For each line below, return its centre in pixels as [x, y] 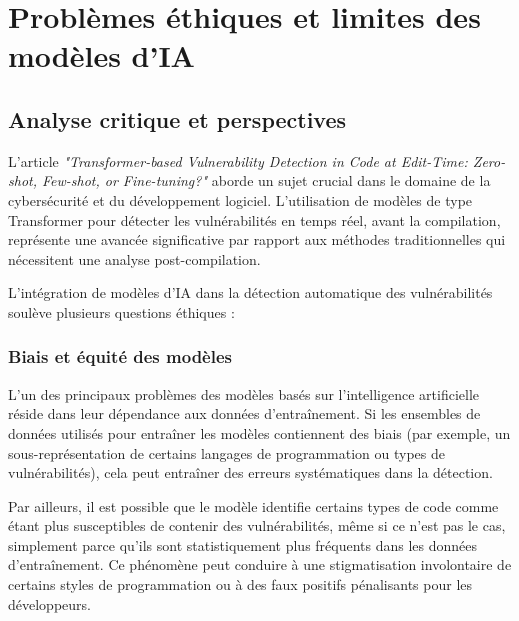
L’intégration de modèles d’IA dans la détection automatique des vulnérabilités [250, 292]
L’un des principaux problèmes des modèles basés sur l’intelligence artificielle [244, 393]
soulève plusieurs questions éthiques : [121, 311]
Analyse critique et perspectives [177, 118]
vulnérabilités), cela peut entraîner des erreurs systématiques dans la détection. [250, 472]
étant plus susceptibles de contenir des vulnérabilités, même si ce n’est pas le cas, [257, 525]
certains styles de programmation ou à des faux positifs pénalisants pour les [240, 584]
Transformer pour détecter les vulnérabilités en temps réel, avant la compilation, [254, 219]
